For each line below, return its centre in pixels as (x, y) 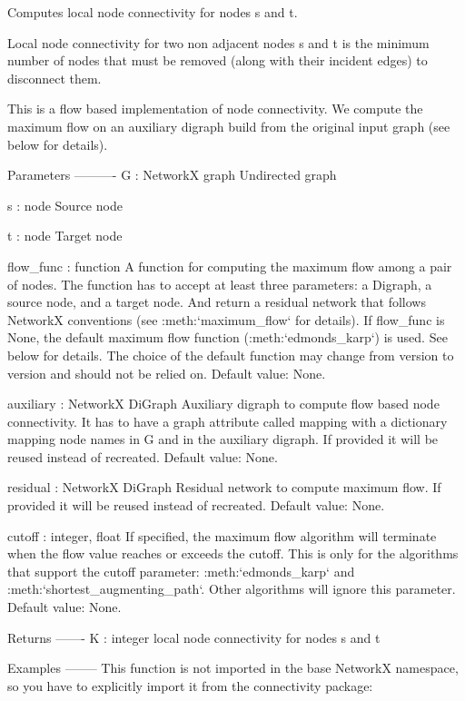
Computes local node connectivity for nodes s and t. (153, 12)
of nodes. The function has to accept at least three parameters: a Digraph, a (220, 284)
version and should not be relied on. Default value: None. (167, 373)
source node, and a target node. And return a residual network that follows (217, 302)
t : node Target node (65, 236)
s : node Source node (65, 205)
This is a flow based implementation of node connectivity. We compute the (215, 109)
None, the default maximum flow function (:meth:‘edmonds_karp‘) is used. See (228, 337)
